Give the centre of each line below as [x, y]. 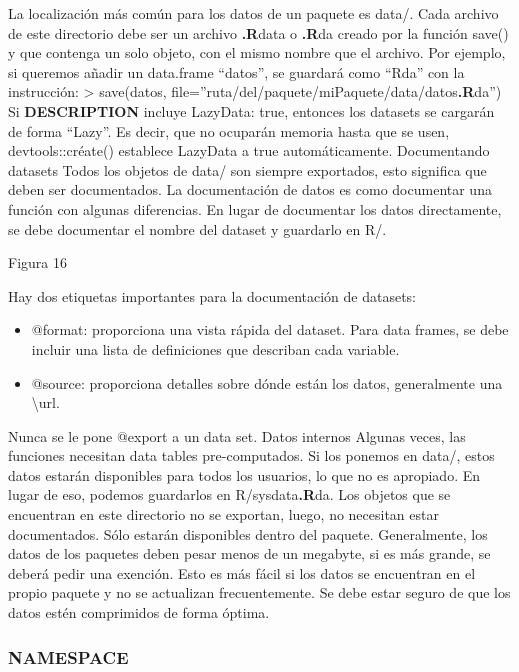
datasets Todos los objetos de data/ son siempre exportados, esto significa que [247, 169]
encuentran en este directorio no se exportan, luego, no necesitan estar [223, 514]
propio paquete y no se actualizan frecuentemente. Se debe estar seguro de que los [259, 592]
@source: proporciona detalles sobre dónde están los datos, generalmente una [267, 382]
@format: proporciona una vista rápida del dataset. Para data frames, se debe [270, 329]
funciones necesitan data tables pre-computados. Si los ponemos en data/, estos [251, 455]
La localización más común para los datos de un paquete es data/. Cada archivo [253, 13]
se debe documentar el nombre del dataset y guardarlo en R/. [197, 228]
